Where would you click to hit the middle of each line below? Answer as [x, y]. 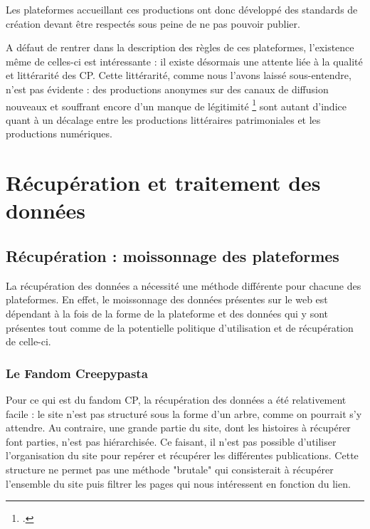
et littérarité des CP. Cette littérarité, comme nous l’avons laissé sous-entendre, [179, 75]
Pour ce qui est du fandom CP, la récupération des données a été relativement [176, 399]
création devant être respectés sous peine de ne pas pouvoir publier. [153, 23]
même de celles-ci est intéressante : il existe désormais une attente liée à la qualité [184, 61]
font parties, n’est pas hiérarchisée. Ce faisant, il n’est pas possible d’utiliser [171, 441]
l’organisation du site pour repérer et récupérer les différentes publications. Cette [182, 455]
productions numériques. [59, 133]
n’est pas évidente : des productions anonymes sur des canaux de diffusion [167, 89]
